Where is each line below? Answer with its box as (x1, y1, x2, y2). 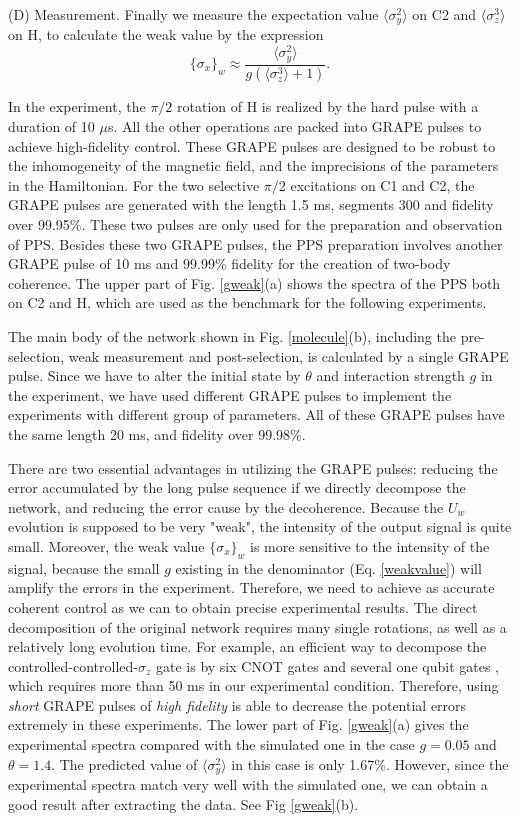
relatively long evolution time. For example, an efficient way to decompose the (8, 636, 487, 657)
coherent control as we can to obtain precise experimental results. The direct (8, 596, 478, 617)
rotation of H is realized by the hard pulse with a (177, 96, 479, 117)
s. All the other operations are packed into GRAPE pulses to (107, 116, 482, 137)
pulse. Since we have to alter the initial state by (8, 365, 301, 386)
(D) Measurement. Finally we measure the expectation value (8, 4, 379, 24)
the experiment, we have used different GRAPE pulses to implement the (8, 384, 452, 405)
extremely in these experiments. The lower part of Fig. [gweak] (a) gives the (8, 714, 469, 735)
